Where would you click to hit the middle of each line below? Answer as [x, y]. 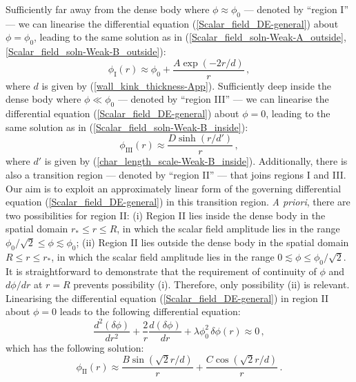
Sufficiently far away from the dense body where [108, 9]
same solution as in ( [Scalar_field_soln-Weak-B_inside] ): [127, 127]
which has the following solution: [75, 347]
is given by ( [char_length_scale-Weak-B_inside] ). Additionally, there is [196, 161]
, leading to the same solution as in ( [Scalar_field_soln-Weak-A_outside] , [190, 37]
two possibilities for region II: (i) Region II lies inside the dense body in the [166, 215]
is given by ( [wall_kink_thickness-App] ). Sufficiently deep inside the [186, 85]
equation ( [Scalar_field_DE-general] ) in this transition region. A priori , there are [178, 202]
